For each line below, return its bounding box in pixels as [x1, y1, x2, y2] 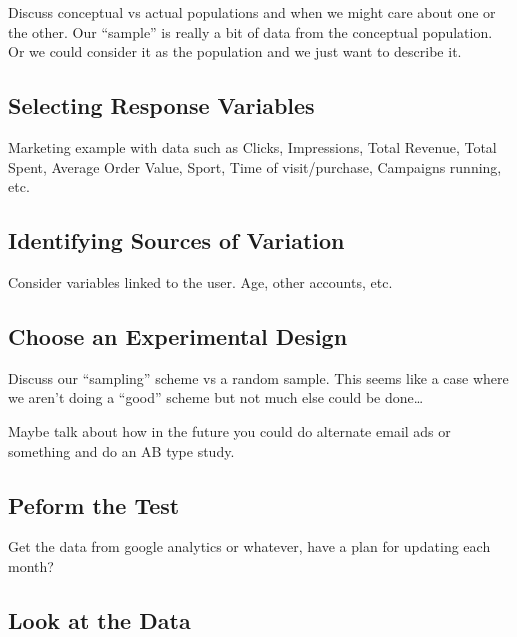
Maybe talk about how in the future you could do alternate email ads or [8, 420, 451, 441]
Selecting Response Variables [8, 90, 315, 121]
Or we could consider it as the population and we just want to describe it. [8, 41, 462, 62]
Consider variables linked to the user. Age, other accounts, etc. [8, 271, 393, 292]
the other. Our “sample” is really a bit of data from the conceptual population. [8, 21, 493, 42]
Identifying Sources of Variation [8, 225, 345, 256]
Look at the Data [8, 604, 191, 635]
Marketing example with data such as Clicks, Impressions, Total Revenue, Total [8, 136, 497, 157]
